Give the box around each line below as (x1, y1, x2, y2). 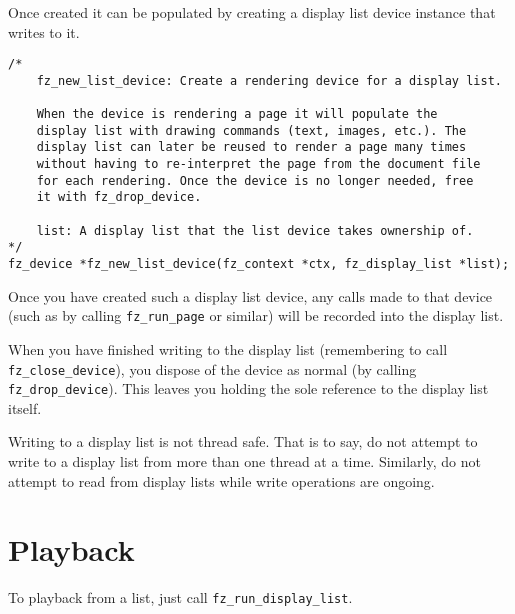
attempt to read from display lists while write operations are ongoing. (8, 470, 435, 491)
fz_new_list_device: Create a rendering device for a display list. (36, 73, 502, 88)
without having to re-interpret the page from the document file (36, 157, 481, 172)
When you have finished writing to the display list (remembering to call (8, 338, 448, 359)
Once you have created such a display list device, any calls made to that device (8, 285, 493, 306)
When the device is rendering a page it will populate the (36, 107, 438, 122)
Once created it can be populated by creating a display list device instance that (8, 2, 496, 22)
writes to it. (8, 21, 80, 42)
